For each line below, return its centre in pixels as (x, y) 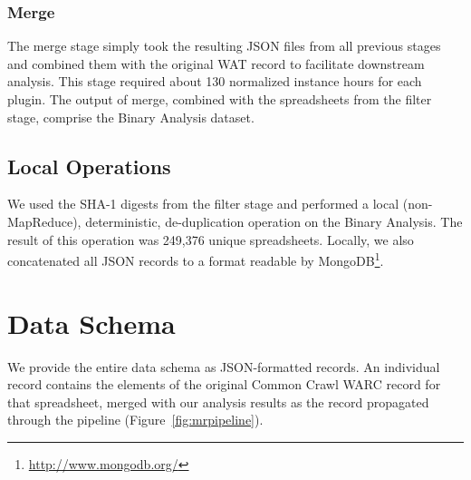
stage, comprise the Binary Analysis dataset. (131, 117)
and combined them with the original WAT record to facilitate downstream (216, 63)
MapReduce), (44, 221)
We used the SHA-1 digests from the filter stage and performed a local (203, 204)
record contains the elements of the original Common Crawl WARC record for (224, 384)
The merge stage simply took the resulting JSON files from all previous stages (224, 46)
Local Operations (89, 166)
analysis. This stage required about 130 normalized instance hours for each (215, 81)
